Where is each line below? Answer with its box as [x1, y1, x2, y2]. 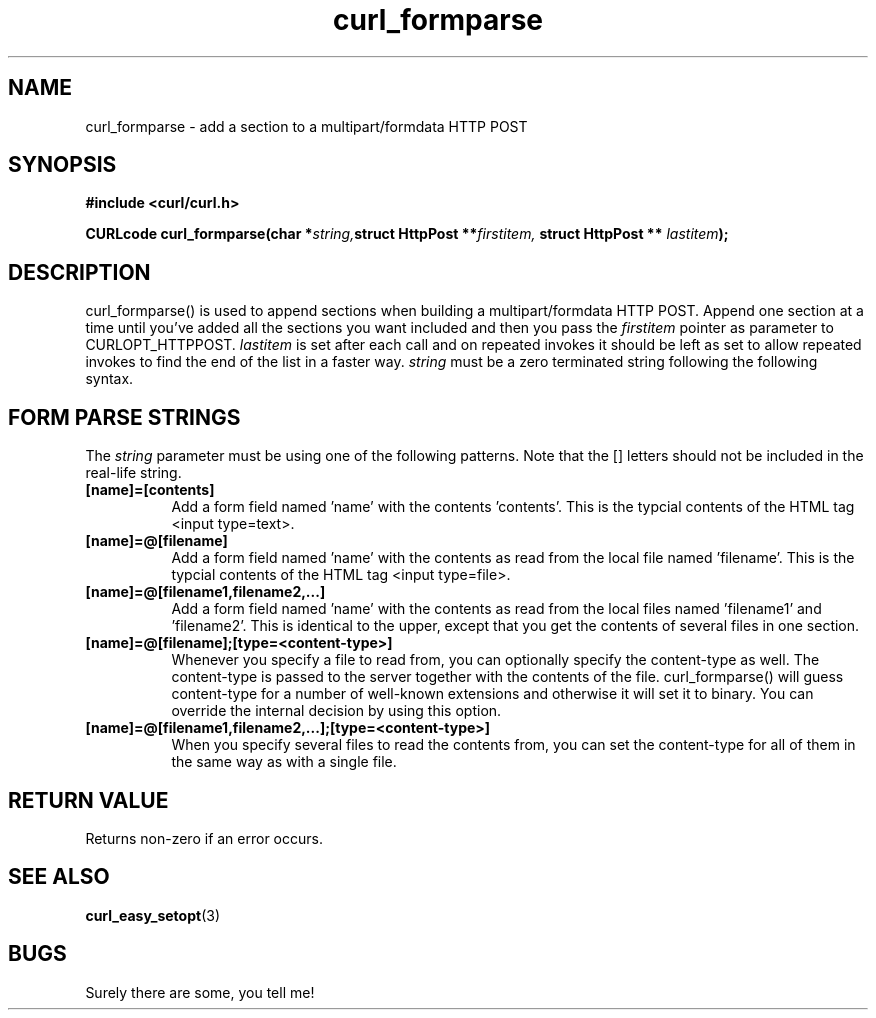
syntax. [85, 370, 134, 388]
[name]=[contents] [85, 481, 215, 499]
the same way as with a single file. [171, 753, 397, 771]
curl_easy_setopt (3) [85, 906, 220, 924]
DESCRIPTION [8, 259, 151, 285]
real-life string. [85, 464, 182, 482]
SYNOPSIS [8, 152, 117, 178]
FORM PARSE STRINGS [8, 404, 241, 430]
